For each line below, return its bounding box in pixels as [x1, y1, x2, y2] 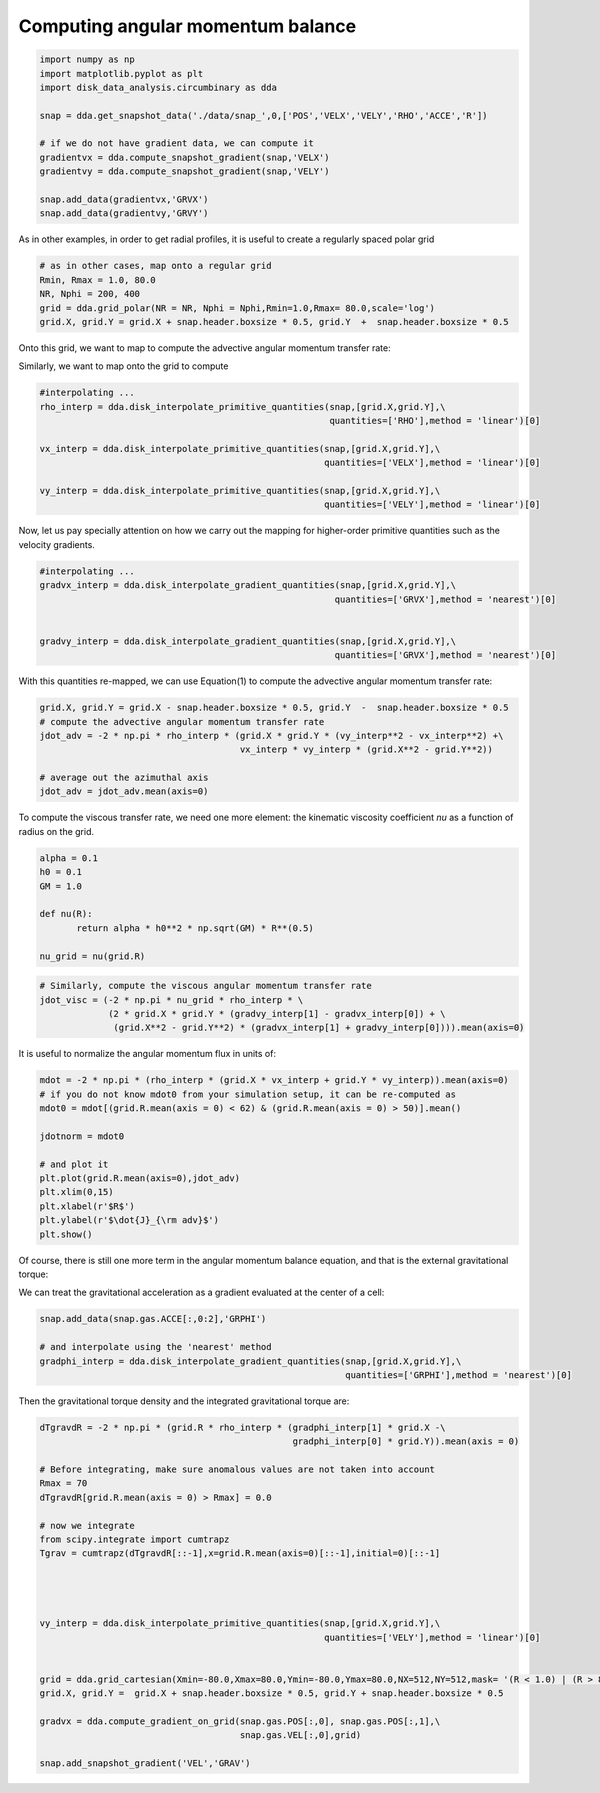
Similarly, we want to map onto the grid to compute [18, 360, 229, 372]
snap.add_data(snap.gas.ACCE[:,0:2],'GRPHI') [39, 1313, 267, 1325]
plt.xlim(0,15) [39, 1186, 114, 1198]
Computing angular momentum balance [18, 15, 357, 37]
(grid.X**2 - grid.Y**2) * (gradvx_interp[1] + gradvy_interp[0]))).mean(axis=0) [113, 1022, 525, 1034]
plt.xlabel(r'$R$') [39, 1200, 135, 1212]
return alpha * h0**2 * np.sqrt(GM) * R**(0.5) [76, 922, 314, 934]
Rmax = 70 [39, 1478, 88, 1489]
